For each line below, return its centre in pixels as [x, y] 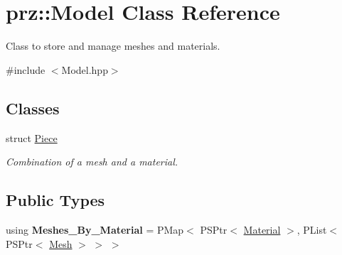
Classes [33, 108]
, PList [312, 229]
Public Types [55, 200]
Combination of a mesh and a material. [92, 162]
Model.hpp [85, 69]
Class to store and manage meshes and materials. [113, 46]
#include [26, 69]
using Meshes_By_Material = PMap [95, 229]
